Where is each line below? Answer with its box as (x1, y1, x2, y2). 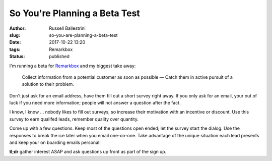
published (49, 53, 70, 60)
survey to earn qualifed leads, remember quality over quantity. (9, 116, 139, 122)
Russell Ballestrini (49, 25, 86, 31)
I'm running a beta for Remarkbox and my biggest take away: (9, 63, 136, 69)
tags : (9, 46, 21, 52)
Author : (9, 25, 26, 31)
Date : (9, 39, 21, 45)
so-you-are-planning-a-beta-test (49, 32, 118, 38)
